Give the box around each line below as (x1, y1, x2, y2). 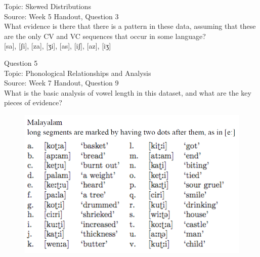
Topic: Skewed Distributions (4, 1, 91, 11)
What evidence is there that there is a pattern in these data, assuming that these (4, 21, 256, 31)
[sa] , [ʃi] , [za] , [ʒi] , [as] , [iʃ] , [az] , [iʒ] (4, 40, 111, 51)
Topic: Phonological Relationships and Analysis (4, 67, 151, 78)
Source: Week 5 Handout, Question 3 (4, 11, 119, 21)
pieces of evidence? (4, 97, 62, 108)
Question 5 (4, 57, 38, 68)
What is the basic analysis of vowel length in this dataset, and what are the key (4, 87, 251, 98)
